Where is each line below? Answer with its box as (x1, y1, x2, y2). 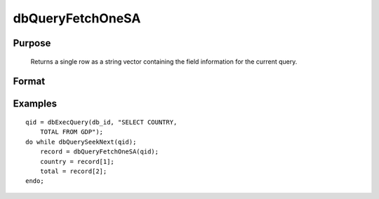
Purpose (13, 37, 51, 49)
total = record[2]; (39, 167, 107, 175)
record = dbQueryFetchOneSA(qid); (39, 148, 159, 156)
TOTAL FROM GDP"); (39, 128, 104, 136)
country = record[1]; (39, 158, 115, 165)
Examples (13, 98, 58, 110)
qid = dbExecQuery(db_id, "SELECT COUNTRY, (25, 118, 178, 126)
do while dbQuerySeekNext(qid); (25, 137, 137, 146)
